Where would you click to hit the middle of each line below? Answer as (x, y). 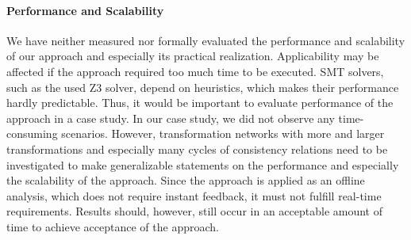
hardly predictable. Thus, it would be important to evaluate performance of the (200, 103)
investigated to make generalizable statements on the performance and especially (203, 164)
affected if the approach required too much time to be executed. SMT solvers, (195, 71)
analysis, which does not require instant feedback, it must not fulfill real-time (194, 195)
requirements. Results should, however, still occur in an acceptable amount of (194, 211)
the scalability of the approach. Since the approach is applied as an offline (186, 180)
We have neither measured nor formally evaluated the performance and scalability (206, 40)
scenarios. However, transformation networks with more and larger (223, 133)
